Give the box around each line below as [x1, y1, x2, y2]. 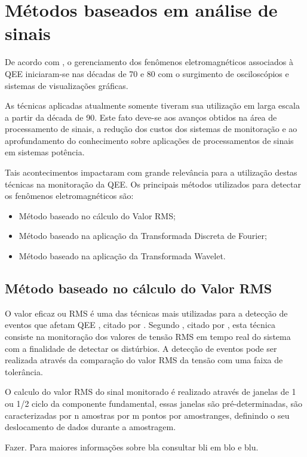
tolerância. [5, 365, 43, 378]
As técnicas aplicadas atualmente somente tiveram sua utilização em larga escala [5, 99, 300, 112]
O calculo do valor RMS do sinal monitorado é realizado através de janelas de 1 [5, 385, 296, 398]
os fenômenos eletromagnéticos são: [5, 189, 134, 202]
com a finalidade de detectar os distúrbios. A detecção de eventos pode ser [5, 342, 277, 354]
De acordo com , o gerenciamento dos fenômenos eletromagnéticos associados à [5, 56, 293, 68]
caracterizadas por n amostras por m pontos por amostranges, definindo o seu [5, 409, 290, 421]
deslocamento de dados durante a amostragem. [5, 421, 176, 433]
